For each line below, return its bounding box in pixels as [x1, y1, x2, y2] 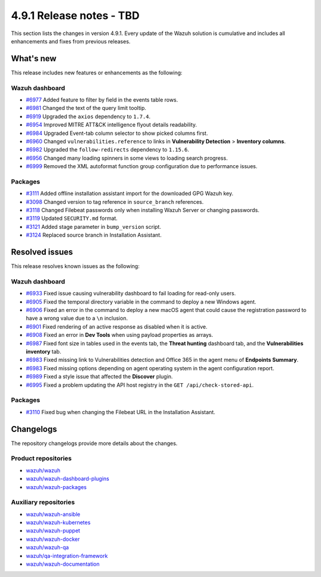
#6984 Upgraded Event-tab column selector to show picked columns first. [26, 130, 208, 137]
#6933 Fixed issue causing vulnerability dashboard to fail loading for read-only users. [26, 290, 236, 297]
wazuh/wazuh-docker [26, 535, 80, 543]
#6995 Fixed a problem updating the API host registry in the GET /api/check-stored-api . [26, 381, 254, 389]
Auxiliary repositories [11, 498, 75, 506]
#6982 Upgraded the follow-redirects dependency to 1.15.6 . [26, 146, 190, 153]
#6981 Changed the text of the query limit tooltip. [26, 105, 147, 112]
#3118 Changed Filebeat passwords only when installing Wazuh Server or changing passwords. [26, 207, 260, 214]
